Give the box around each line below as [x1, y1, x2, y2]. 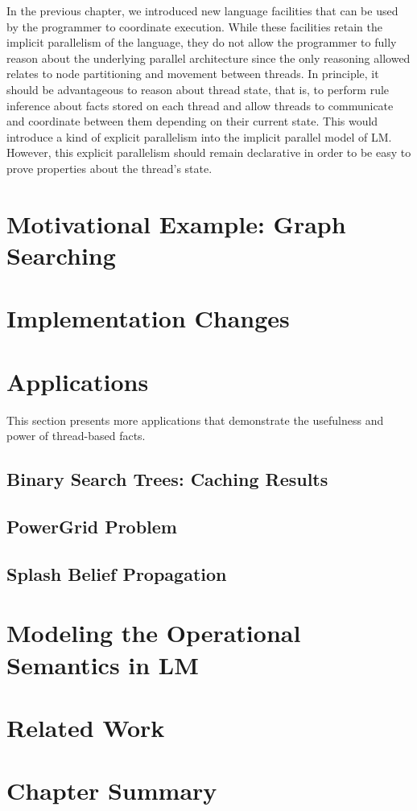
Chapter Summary [6, 774, 217, 807]
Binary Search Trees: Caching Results [6, 467, 328, 492]
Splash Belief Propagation [6, 561, 227, 586]
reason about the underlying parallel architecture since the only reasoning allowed [6, 49, 411, 66]
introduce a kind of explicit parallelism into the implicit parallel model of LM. [6, 128, 392, 145]
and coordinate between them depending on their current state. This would [6, 113, 378, 130]
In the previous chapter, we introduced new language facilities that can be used [6, 2, 398, 19]
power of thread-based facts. [6, 427, 146, 444]
